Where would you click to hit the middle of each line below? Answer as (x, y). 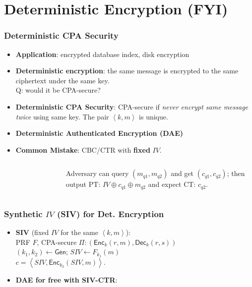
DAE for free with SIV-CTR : (66, 280)
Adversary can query (97, 173)
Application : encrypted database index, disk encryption (102, 54)
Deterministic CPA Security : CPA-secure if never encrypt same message (132, 106)
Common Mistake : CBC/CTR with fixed (83, 149)
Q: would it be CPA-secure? (58, 90)
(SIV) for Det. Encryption (110, 213)
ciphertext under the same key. (63, 80)
